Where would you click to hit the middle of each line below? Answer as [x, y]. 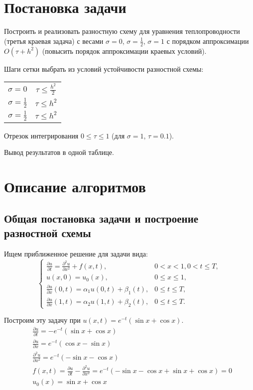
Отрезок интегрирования [41, 135]
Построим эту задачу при [42, 320]
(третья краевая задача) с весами [54, 41]
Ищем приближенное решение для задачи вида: [76, 253]
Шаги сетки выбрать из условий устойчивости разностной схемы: [104, 68]
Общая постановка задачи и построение [101, 218]
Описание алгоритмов [75, 187]
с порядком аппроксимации [208, 41]
